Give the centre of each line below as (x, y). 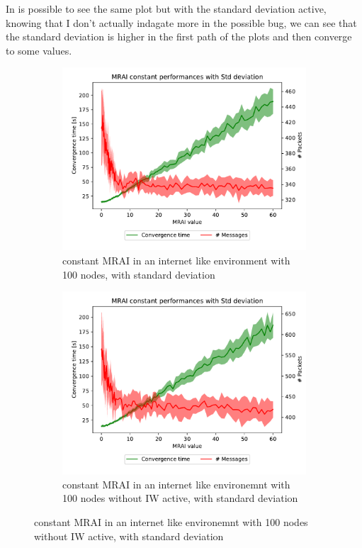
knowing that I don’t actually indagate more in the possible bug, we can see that (181, 22)
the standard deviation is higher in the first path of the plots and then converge (179, 37)
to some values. (39, 50)
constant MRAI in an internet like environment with (176, 260)
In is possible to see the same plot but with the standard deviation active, (166, 9)
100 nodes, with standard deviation (139, 274)
